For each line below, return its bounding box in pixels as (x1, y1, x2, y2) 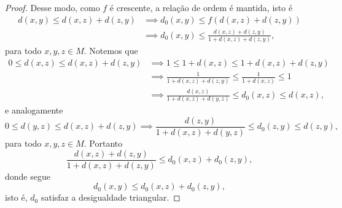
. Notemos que (84, 44, 138, 57)
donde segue (5, 169, 50, 182)
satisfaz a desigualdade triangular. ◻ (41, 191, 181, 204)
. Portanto (84, 137, 123, 150)
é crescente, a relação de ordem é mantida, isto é (109, 1, 293, 13)
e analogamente (5, 104, 63, 117)
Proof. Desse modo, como (5, 1, 100, 13)
